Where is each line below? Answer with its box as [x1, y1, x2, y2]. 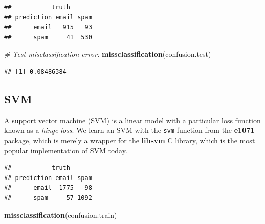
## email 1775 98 [4, 184, 92, 192]
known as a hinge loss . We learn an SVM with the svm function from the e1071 [4, 125, 255, 136]
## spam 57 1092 [4, 194, 92, 201]
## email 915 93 [4, 24, 92, 31]
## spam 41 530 [4, 33, 92, 41]
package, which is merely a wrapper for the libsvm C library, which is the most [4, 135, 255, 146]
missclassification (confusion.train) [4, 209, 117, 220]
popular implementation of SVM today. [4, 145, 127, 155]
